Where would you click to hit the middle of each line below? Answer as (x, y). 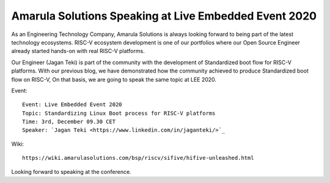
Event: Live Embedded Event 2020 (72, 105)
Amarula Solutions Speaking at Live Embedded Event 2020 (164, 16)
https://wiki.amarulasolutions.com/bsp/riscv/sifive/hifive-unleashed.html (138, 158)
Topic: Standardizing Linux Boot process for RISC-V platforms (119, 113)
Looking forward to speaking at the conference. (71, 171)
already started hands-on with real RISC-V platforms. (78, 51)
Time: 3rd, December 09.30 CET (69, 122)
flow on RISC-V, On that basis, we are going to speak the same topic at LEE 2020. (114, 79)
